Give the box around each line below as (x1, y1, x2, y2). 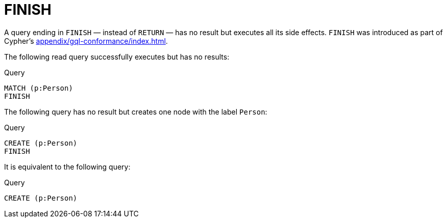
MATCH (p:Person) (4, 84, 73, 92)
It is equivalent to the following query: (4, 162, 131, 171)
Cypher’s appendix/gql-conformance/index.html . (4, 36, 168, 45)
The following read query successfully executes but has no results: (4, 52, 230, 61)
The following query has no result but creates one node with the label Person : (4, 107, 267, 116)
